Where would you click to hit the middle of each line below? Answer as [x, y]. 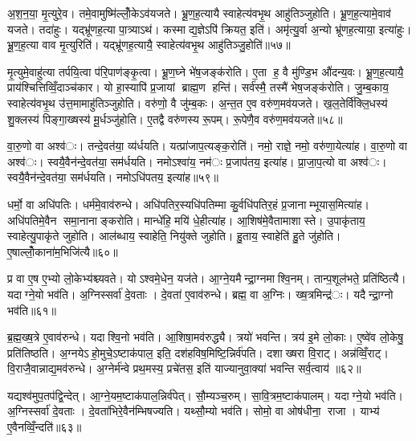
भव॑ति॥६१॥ [32, 310]
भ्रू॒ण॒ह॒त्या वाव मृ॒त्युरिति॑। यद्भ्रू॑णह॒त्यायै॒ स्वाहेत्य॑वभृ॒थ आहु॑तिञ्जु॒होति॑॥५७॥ [149, 45]
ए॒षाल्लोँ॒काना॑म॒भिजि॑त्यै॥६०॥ [63, 251]
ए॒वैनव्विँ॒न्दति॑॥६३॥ [45, 427]
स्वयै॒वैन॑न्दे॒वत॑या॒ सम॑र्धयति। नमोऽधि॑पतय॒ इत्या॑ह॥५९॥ [113, 177]
